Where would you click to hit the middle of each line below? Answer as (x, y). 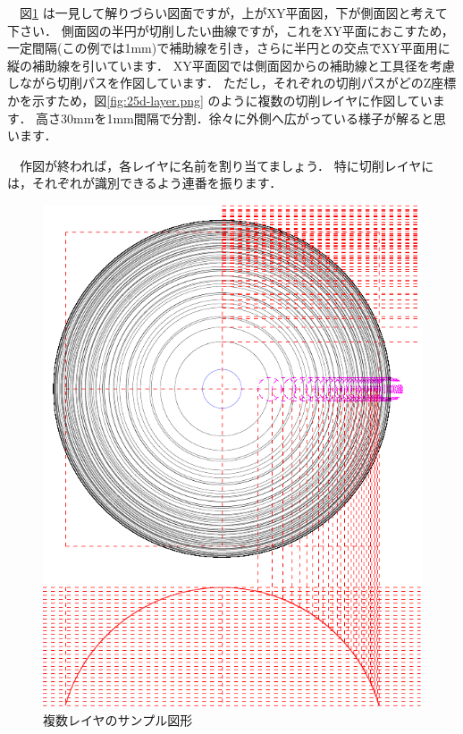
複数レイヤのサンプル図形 (118, 719)
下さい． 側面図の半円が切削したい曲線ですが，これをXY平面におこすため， (231, 30)
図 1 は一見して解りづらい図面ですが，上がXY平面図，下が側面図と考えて (233, 13)
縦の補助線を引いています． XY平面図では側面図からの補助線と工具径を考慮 (231, 65)
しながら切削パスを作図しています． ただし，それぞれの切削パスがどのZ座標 (232, 83)
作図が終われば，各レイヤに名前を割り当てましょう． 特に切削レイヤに (227, 165)
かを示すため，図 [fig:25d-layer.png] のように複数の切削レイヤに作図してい (220, 100)
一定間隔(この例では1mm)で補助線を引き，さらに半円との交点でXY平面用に (229, 48)
